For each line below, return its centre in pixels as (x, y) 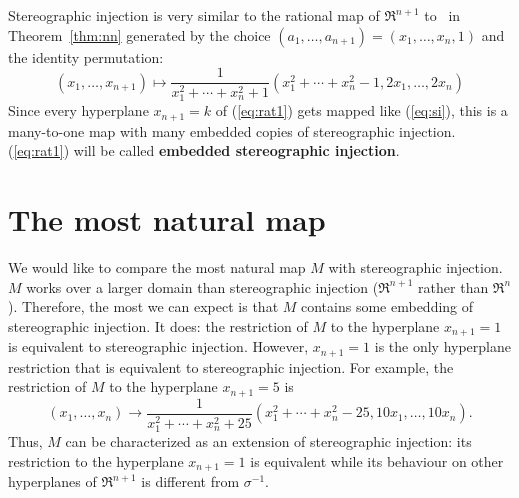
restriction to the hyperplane (96, 460)
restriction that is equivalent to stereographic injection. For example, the (231, 366)
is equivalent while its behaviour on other (377, 460)
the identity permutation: (86, 56)
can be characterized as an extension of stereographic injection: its (268, 440)
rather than (453, 286)
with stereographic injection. (415, 267)
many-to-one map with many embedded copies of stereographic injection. (232, 130)
